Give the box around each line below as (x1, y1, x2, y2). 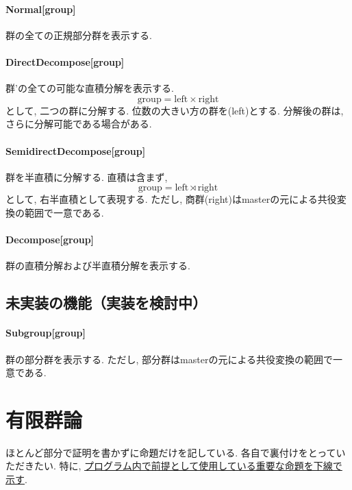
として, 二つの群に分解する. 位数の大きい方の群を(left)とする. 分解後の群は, (5, 103, 344, 117)
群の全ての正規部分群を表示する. (5, 27, 152, 42)
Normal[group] (5, 1, 76, 16)
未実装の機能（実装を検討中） (5, 292, 207, 313)
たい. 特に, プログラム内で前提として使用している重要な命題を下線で (34, 458, 342, 473)
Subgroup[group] (5, 326, 86, 340)
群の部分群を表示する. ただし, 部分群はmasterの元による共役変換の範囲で (5, 352, 334, 366)
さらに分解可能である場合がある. (5, 117, 152, 131)
